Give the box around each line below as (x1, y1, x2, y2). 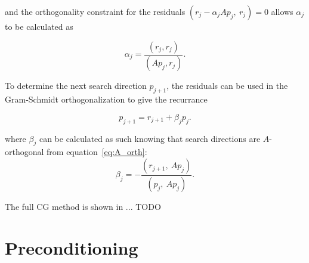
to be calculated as (5, 20, 73, 32)
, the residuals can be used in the (166, 79, 288, 92)
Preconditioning (5, 235, 138, 259)
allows (271, 5, 293, 17)
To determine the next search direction (5, 79, 147, 92)
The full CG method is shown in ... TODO (5, 200, 161, 212)
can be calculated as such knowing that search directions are (39, 132, 261, 144)
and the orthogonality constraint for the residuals (5, 5, 186, 17)
